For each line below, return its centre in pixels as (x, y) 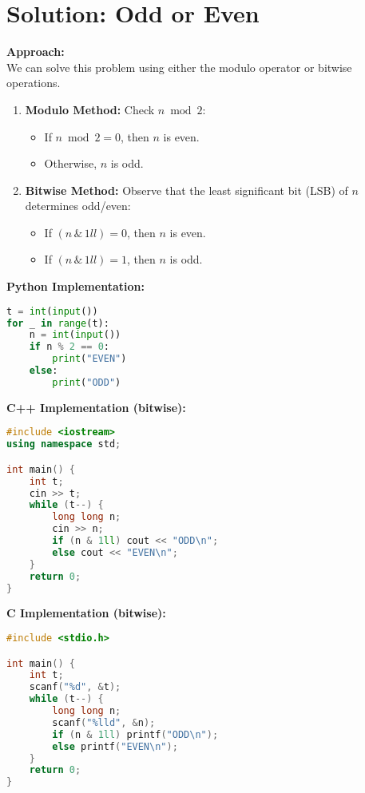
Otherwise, (71, 163)
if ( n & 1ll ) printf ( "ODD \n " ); (135, 734)
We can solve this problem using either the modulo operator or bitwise (179, 67)
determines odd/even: (78, 206)
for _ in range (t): (58, 323)
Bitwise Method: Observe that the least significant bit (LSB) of (186, 190)
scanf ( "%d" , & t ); (75, 687)
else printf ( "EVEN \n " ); (115, 746)
